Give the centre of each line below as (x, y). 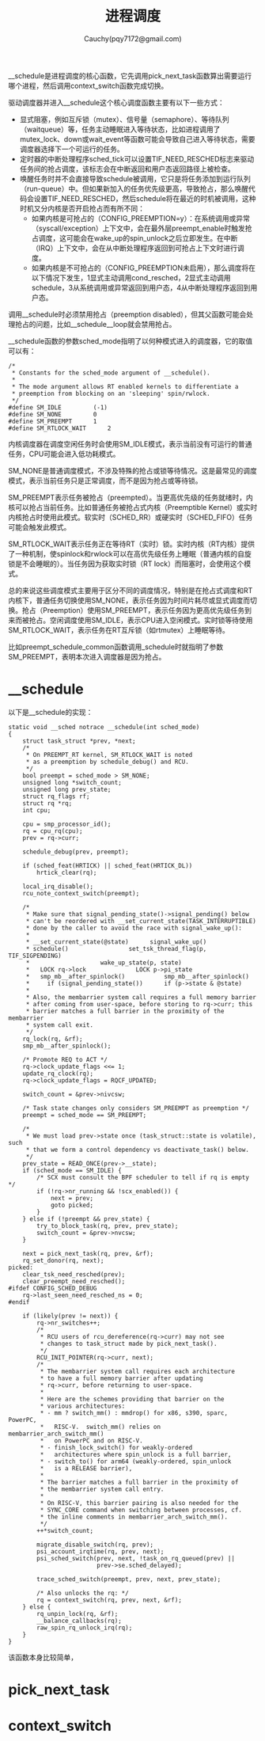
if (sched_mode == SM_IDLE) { (72, 1170)
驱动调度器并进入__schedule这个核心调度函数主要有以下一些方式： (116, 102)
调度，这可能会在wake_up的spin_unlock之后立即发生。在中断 (138, 238)
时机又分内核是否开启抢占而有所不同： (82, 208)
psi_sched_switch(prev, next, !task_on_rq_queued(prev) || (136, 1558)
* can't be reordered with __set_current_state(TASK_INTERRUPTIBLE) (141, 921)
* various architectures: (83, 1406)
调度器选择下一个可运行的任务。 (72, 149)
